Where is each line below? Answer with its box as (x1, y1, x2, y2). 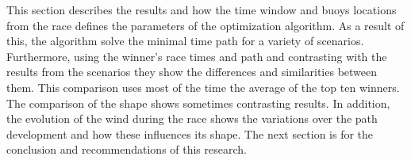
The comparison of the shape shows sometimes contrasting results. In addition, (6, 94, 390, 111)
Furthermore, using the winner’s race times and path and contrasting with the (6, 48, 387, 64)
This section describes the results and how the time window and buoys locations (6, 2, 397, 17)
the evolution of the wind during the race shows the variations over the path (6, 110, 378, 127)
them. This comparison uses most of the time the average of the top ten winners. (6, 78, 400, 95)
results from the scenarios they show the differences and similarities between (6, 63, 378, 80)
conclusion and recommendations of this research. (6, 141, 247, 158)
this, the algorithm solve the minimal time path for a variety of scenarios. (6, 32, 364, 49)
